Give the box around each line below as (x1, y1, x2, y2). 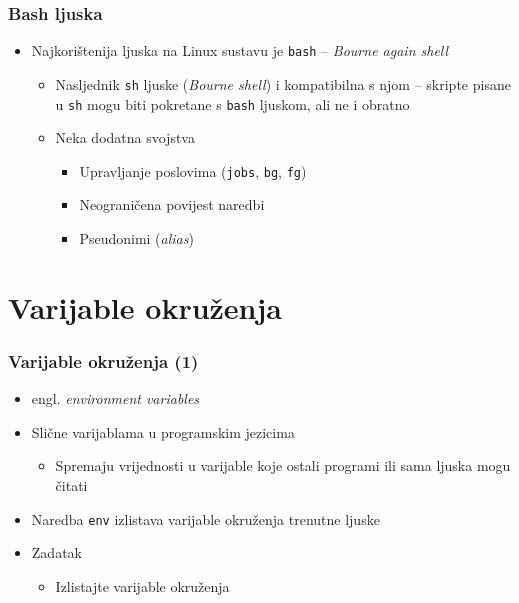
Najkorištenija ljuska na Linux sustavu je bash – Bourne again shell (31, 40, 449, 61)
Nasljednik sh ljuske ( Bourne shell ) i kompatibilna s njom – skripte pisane (55, 73, 511, 94)
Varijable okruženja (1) (8, 348, 199, 373)
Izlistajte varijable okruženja (55, 575, 230, 596)
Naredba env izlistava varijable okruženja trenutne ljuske (31, 508, 380, 529)
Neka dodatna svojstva (55, 127, 195, 148)
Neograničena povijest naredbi (79, 194, 265, 215)
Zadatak (31, 542, 82, 563)
